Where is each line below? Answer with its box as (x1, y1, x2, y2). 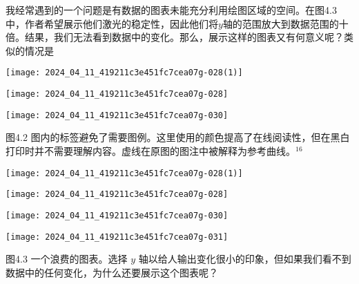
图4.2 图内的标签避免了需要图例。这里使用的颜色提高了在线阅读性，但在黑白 (6, 130, 350, 144)
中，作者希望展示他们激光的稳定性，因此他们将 (6, 16, 218, 30)
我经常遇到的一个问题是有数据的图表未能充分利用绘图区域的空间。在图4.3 (6, 3, 337, 17)
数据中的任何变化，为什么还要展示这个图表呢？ (6, 265, 218, 279)
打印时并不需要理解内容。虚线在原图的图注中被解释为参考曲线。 (6, 143, 295, 158)
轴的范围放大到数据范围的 (222, 16, 339, 30)
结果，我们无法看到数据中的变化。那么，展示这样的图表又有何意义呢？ (24, 30, 344, 44)
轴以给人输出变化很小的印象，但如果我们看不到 (138, 252, 351, 266)
